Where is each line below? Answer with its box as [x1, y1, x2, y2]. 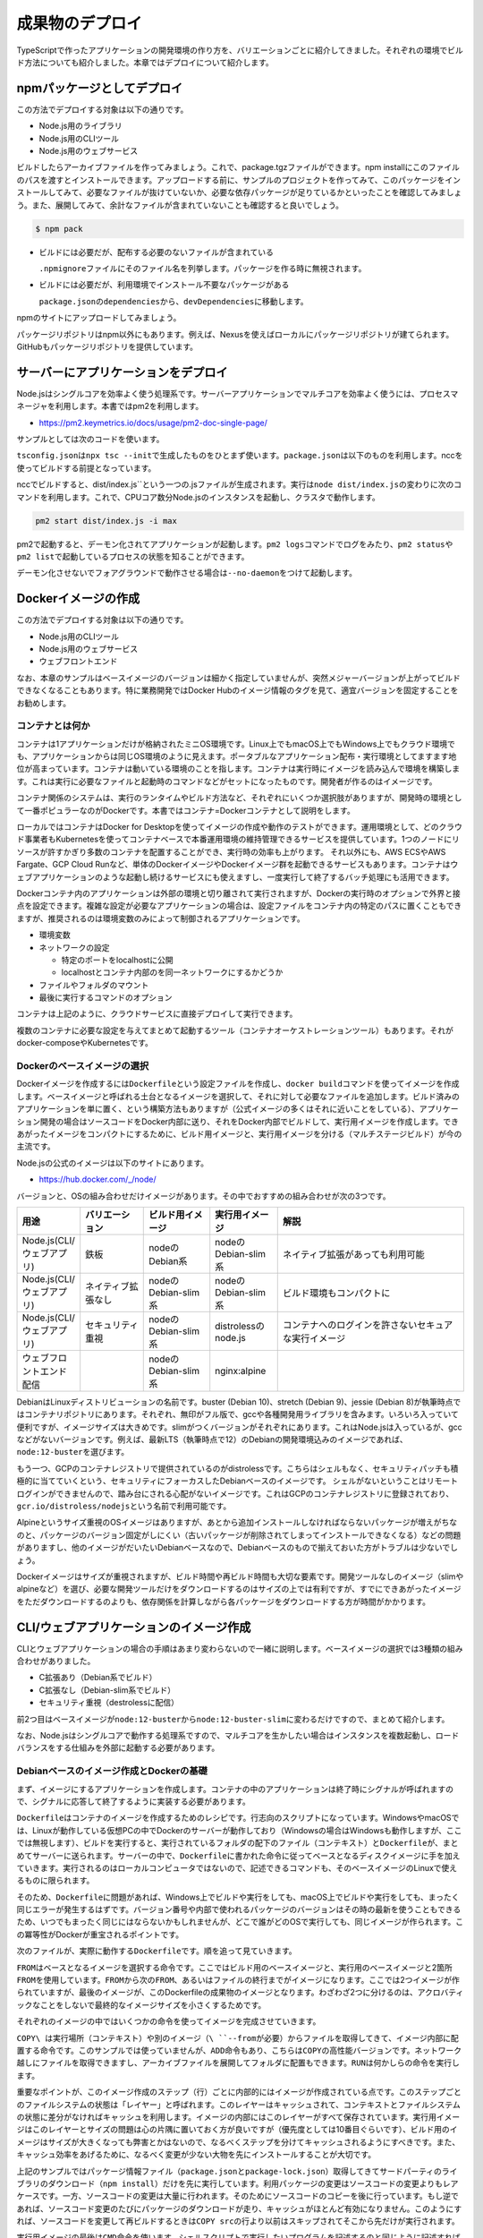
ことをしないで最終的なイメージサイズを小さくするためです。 [39, 1999, 267, 2010]
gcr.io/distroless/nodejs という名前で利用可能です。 [16, 1500, 232, 1512]
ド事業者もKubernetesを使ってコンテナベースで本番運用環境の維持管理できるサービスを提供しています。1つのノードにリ [16, 833, 461, 845]
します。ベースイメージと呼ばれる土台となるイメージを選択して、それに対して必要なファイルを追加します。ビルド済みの [16, 1090, 460, 1101]
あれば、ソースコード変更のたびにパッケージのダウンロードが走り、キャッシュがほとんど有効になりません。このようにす [16, 2203, 462, 2214]
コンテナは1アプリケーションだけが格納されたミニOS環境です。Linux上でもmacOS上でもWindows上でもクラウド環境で [16, 739, 456, 749]
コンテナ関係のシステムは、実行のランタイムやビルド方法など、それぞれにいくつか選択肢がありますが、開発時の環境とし [16, 792, 462, 803]
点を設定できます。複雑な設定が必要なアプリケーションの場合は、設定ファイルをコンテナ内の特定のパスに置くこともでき [16, 901, 462, 911]
